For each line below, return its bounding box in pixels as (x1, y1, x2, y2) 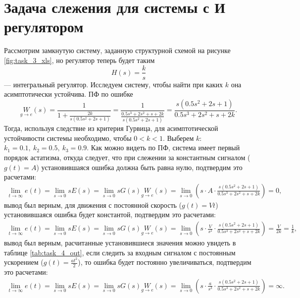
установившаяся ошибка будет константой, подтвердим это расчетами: (4, 209, 216, 220)
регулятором (4, 16, 84, 37)
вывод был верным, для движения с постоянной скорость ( (4, 199, 182, 210)
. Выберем (162, 132, 194, 143)
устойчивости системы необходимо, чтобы (4, 132, 132, 143)
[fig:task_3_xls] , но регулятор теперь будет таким (4, 55, 155, 65)
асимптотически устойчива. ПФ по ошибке (4, 89, 133, 99)
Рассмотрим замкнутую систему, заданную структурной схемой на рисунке (4, 45, 231, 56)
